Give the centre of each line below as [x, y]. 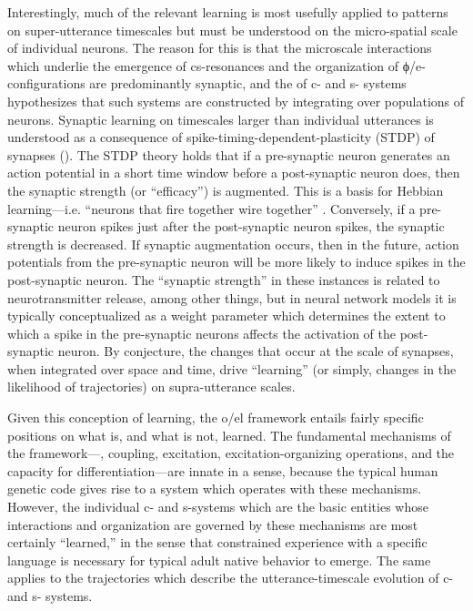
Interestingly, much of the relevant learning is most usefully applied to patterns [228, 12]
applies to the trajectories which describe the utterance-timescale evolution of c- [231, 578]
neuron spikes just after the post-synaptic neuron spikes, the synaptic [251, 226]
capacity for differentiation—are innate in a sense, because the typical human [223, 470]
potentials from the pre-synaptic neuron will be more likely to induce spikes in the [236, 262]
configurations [46, 83]
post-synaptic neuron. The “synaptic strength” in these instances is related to [224, 279]
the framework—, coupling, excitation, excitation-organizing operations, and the [231, 453]
